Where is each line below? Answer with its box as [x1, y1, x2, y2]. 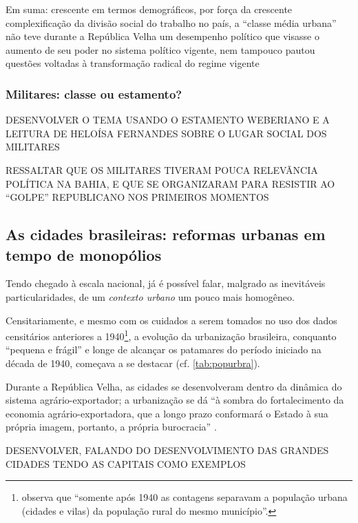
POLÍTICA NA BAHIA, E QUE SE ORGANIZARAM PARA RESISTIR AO [6, 176, 335, 190]
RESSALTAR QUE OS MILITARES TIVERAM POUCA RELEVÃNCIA [6, 162, 318, 177]
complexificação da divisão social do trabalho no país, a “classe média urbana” [6, 15, 337, 30]
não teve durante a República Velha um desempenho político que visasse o [6, 29, 319, 43]
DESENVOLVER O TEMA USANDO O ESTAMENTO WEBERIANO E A [6, 112, 330, 127]
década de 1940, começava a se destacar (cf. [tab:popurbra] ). [6, 355, 260, 370]
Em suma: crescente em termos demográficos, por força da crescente [6, 2, 293, 16]
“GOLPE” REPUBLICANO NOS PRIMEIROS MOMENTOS [6, 190, 269, 204]
